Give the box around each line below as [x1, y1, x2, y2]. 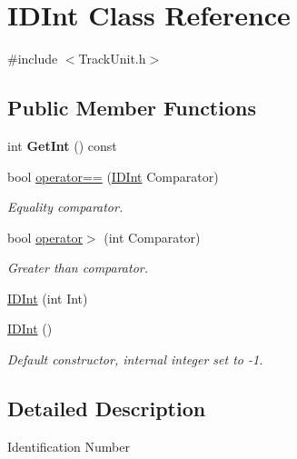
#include [7, 49, 58, 68]
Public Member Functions [7, 94, 256, 122]
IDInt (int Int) [7, 288, 88, 307]
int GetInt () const [7, 135, 117, 155]
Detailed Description [7, 394, 206, 423]
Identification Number [7, 436, 131, 455]
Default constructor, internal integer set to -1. [7, 350, 263, 369]
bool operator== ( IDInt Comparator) [7, 166, 219, 185]
